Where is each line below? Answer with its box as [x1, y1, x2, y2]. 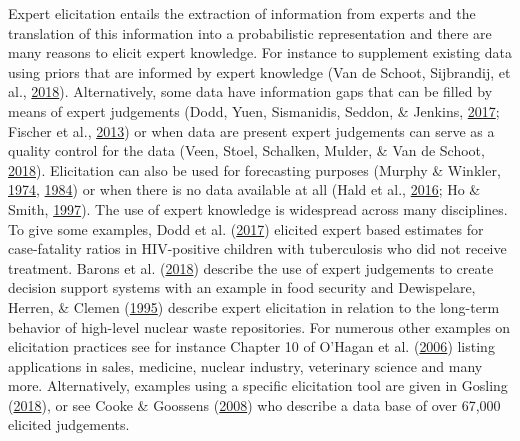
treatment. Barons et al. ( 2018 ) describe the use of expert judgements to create [8, 257, 494, 278]
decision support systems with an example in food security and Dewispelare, [8, 277, 476, 298]
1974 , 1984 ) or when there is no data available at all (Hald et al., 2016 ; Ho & [8, 179, 481, 200]
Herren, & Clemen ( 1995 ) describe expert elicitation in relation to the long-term [8, 296, 500, 317]
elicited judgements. [8, 414, 130, 435]
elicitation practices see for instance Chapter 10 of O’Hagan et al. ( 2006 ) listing [8, 336, 495, 357]
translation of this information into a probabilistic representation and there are [8, 22, 492, 43]
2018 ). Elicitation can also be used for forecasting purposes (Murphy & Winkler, [8, 159, 501, 180]
